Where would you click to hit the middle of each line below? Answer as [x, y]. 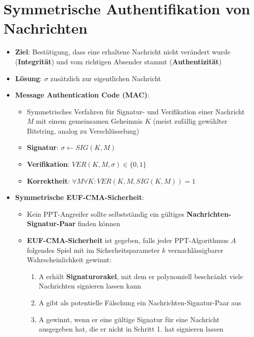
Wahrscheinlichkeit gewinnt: [69, 260]
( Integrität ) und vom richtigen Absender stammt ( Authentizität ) [118, 61]
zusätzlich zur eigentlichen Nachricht [106, 78]
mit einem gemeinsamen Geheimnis [89, 121]
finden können [99, 223]
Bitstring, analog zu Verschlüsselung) [83, 130]
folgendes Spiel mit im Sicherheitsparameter [93, 250]
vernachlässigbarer [195, 250]
